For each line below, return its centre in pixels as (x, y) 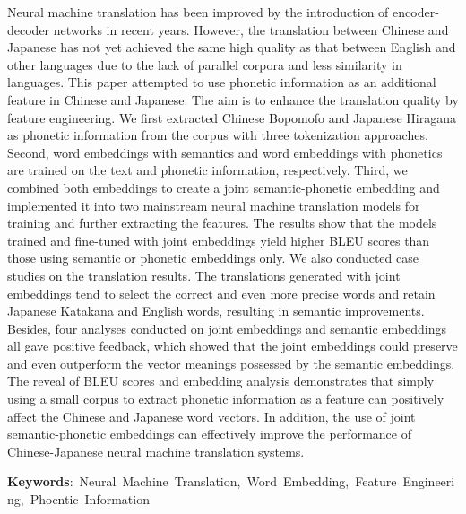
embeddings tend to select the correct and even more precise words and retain (221, 293)
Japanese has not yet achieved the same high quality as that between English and (232, 47)
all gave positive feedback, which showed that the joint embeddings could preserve (233, 346)
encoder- (416, 12)
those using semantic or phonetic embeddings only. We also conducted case (213, 258)
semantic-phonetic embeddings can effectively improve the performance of (209, 434)
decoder (29, 29)
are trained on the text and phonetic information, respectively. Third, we (207, 170)
